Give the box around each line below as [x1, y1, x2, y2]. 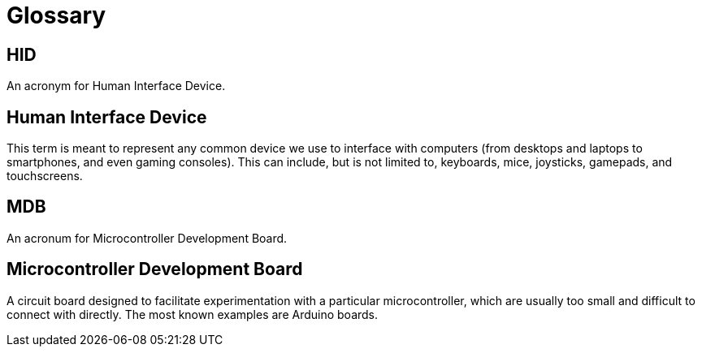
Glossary [6, 2, 106, 29]
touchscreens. [6, 169, 83, 183]
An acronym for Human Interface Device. [6, 79, 226, 93]
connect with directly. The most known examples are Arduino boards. [6, 307, 379, 321]
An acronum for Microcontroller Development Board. [6, 230, 288, 245]
